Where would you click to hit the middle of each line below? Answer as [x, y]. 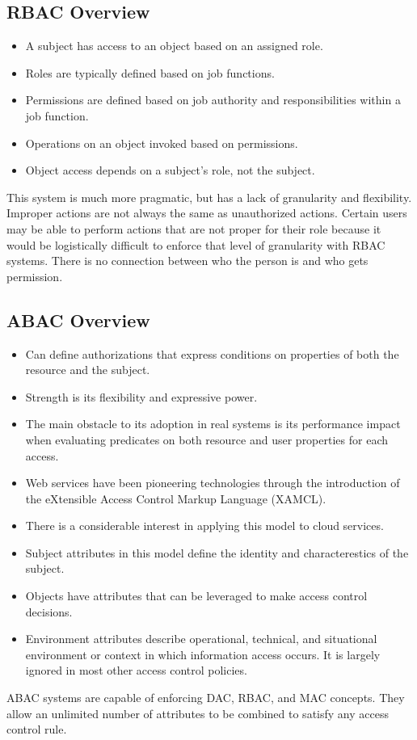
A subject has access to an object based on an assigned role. [174, 46]
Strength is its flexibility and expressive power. [141, 396]
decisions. [49, 611]
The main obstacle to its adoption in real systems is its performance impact [213, 424]
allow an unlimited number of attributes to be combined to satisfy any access [198, 713]
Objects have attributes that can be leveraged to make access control [196, 596]
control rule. [37, 729]
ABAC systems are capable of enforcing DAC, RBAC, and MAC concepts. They [206, 698]
